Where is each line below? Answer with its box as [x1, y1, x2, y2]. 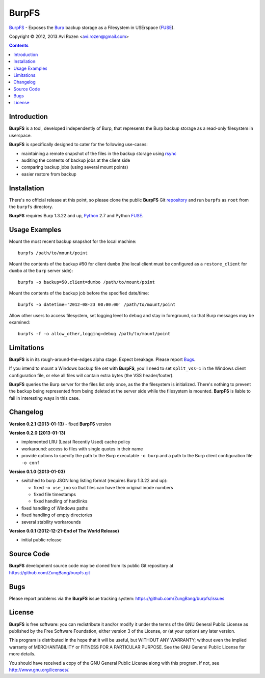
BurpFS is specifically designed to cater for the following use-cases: [9, 142, 148, 147]
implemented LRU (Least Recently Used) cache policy [21, 439, 131, 445]
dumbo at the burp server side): [9, 268, 73, 274]
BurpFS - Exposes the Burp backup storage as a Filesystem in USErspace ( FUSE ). [9, 25, 175, 30]
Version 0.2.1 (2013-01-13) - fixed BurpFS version [9, 421, 111, 427]
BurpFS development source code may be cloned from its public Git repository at [9, 563, 174, 569]
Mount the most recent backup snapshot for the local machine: [9, 238, 137, 244]
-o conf [21, 460, 40, 466]
